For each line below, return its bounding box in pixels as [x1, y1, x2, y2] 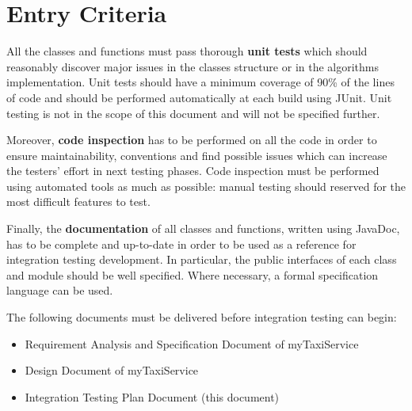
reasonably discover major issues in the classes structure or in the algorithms [6, 58, 380, 74]
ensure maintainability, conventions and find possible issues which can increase [6, 147, 387, 163]
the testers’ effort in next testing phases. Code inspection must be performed [6, 162, 380, 179]
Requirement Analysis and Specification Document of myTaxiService [25, 335, 359, 352]
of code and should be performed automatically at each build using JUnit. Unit [6, 89, 392, 105]
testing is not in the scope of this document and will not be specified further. [6, 105, 380, 121]
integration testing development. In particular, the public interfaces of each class [6, 251, 397, 268]
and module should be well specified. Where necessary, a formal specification [6, 266, 379, 283]
